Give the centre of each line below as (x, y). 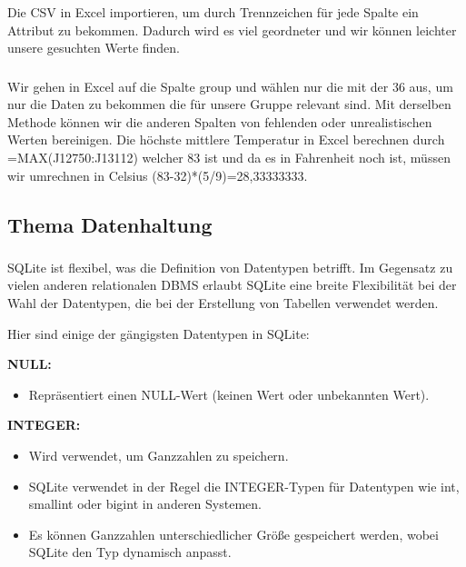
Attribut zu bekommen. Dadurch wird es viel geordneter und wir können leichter (232, 30)
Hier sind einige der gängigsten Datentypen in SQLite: (159, 333)
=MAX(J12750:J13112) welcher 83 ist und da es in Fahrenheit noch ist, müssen (229, 157)
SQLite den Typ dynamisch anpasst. (130, 552)
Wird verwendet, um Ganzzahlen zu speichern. (159, 456)
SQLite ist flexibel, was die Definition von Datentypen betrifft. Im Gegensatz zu (230, 267)
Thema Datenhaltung (110, 224)
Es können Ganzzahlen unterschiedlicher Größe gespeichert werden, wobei (233, 534)
